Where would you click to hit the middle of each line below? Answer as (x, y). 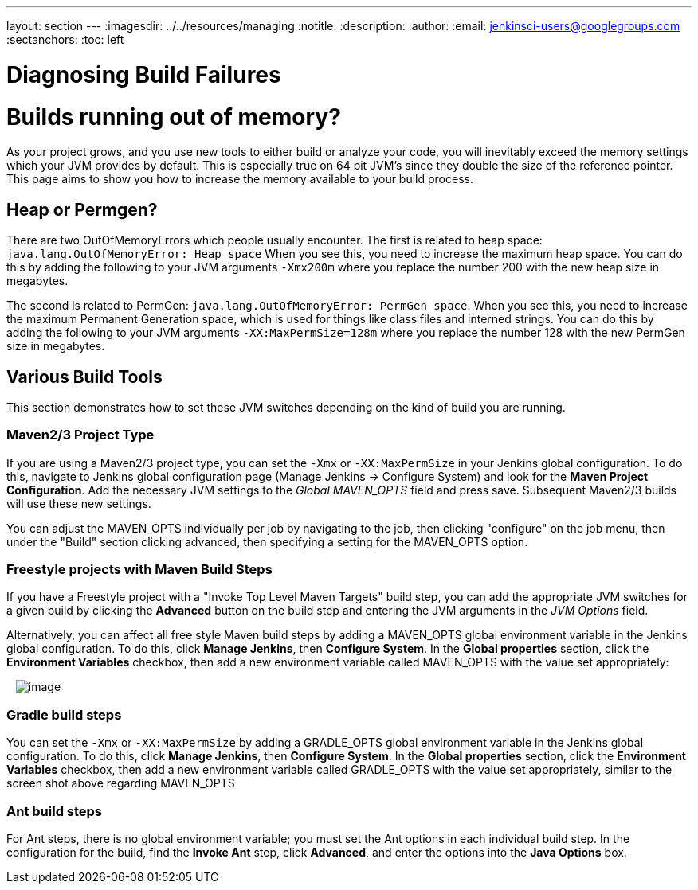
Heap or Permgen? (82, 209)
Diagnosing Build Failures (144, 74)
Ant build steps (55, 811)
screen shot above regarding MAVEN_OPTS (121, 783)
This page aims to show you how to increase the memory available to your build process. (240, 179)
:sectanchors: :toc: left (65, 39)
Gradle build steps (64, 714)
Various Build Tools (84, 377)
